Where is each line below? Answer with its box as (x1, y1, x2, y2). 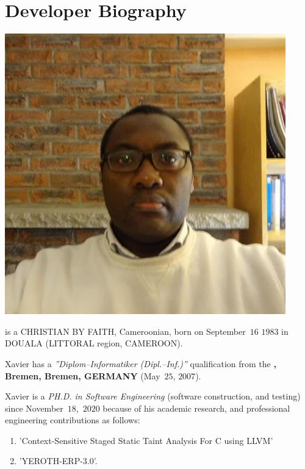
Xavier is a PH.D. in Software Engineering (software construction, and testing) (5, 390, 301, 403)
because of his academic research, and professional (102, 401, 290, 414)
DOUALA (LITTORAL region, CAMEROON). (5, 337, 183, 349)
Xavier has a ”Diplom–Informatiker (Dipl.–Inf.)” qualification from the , (5, 357, 276, 370)
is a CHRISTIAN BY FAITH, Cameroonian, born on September (5, 324, 246, 337)
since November (5, 401, 63, 414)
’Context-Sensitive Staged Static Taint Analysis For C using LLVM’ (19, 434, 273, 446)
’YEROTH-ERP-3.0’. (19, 454, 98, 467)
